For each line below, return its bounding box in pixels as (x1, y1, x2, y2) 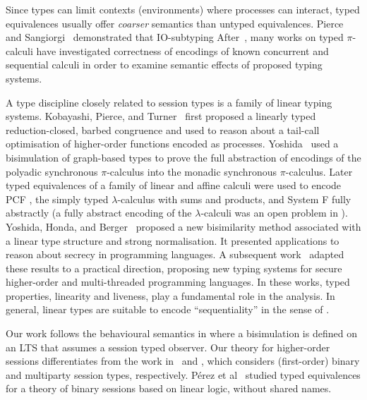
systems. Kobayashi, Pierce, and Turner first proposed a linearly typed (6, 109, 316, 123)
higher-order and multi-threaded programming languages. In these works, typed (6, 274, 350, 289)
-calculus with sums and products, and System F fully (117, 191, 351, 206)
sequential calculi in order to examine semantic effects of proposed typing (6, 57, 323, 72)
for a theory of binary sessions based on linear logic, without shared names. (6, 381, 332, 396)
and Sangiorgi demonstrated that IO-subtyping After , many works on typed (6, 30, 344, 44)
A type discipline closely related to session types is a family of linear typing (6, 95, 332, 109)
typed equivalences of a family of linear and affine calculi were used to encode (6, 178, 342, 193)
